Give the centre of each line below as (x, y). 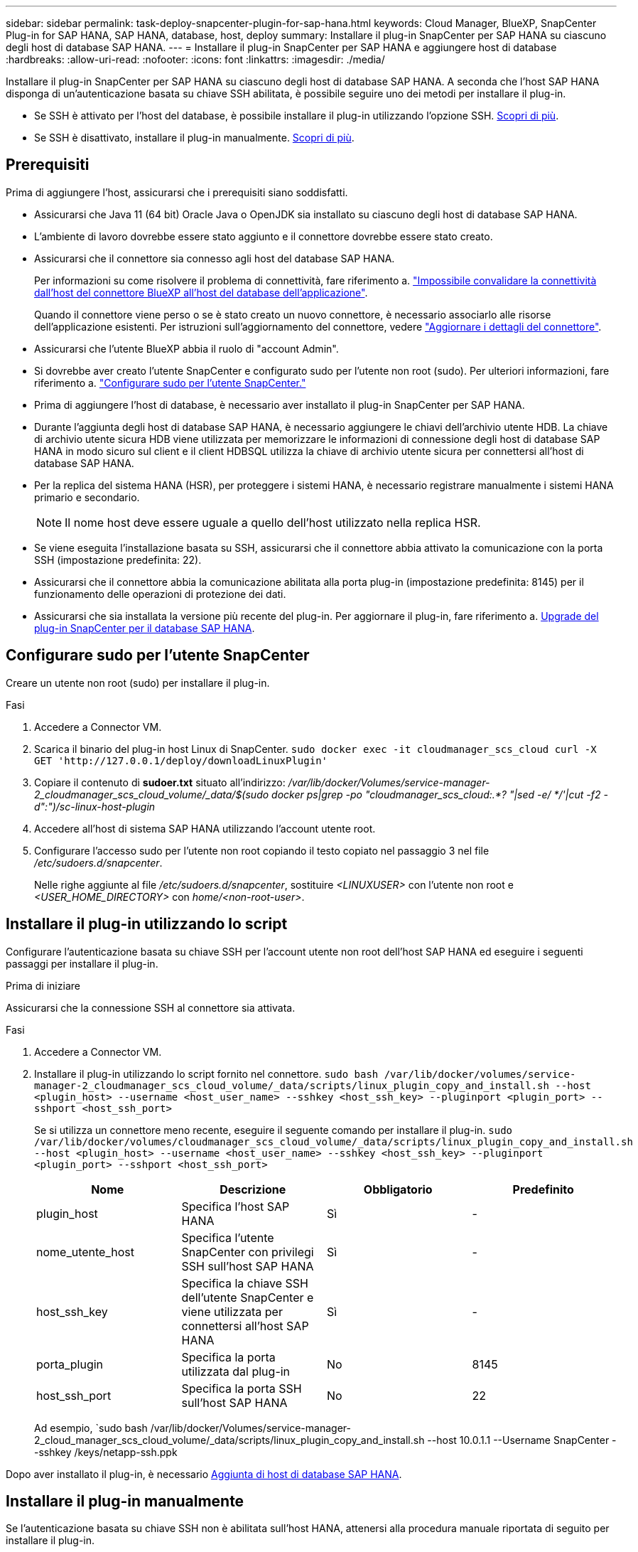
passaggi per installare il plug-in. (82, 963)
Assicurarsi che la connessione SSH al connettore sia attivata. (151, 1007)
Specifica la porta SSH (242, 1388)
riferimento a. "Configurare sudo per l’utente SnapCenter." (170, 382)
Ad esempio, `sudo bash (91, 1428)
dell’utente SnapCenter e (248, 1297)
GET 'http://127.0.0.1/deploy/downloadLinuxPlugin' (181, 760)
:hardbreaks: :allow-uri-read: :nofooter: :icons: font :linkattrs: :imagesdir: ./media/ (195, 59)
